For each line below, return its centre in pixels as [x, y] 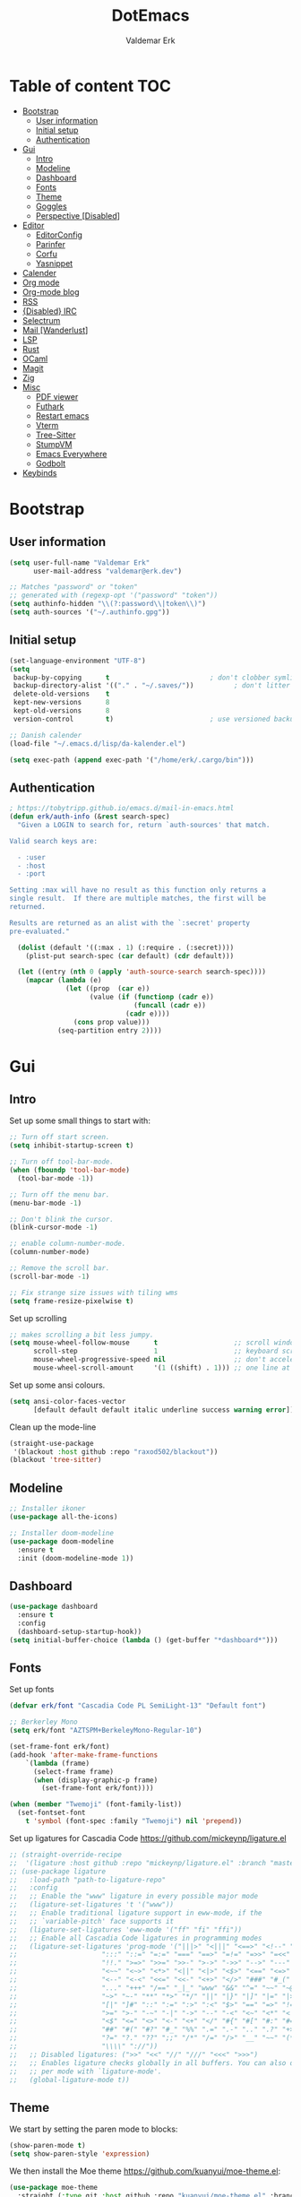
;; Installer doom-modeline [62, 1533]
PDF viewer [57, 396]
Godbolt [51, 463]
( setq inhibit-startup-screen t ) [72, 1146]
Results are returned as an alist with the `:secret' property [130, 923]
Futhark [50, 406]
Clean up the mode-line [53, 1427]
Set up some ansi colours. [57, 1385]
